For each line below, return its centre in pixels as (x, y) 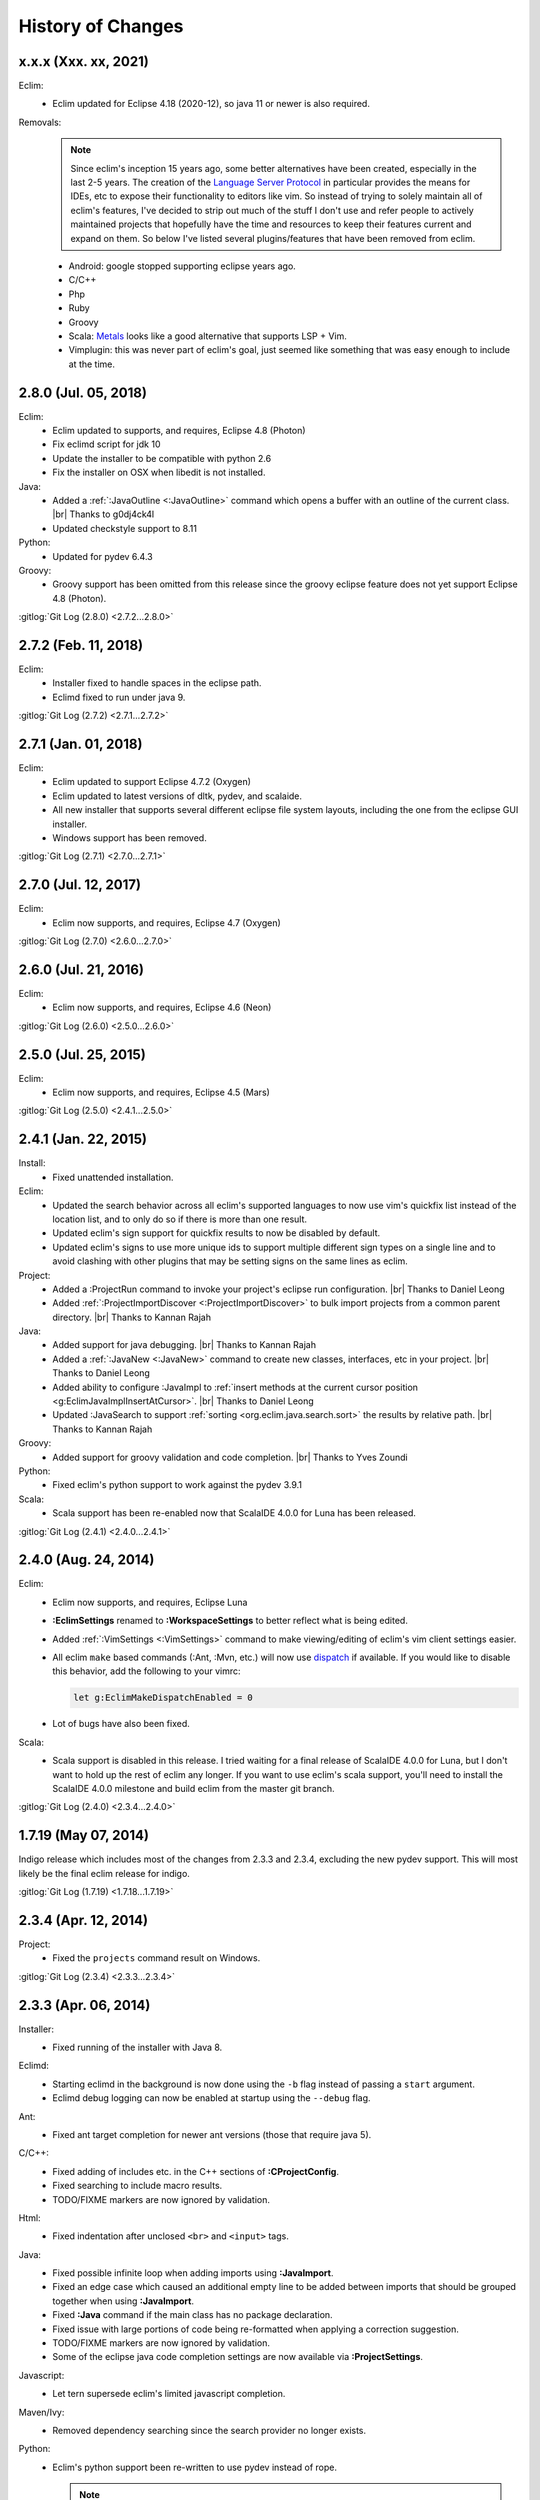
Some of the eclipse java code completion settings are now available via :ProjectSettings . (238, 2357)
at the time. (91, 364)
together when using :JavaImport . (123, 2301)
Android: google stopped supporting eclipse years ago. (182, 266)
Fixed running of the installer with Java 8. (137, 2047)
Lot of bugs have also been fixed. (121, 1724)
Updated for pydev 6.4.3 (103, 556)
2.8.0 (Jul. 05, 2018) (82, 392)
